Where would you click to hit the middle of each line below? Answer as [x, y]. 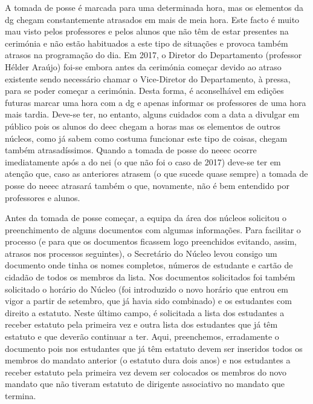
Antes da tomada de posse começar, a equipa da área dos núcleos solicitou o [146, 218]
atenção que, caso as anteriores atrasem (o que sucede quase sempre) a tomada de [156, 174]
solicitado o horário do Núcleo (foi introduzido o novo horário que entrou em [147, 289]
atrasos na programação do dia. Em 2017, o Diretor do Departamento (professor [153, 55]
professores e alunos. [43, 197]
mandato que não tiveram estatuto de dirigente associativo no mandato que [145, 384]
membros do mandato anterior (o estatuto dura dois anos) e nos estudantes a [148, 360]
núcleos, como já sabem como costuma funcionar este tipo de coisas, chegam [146, 138]
